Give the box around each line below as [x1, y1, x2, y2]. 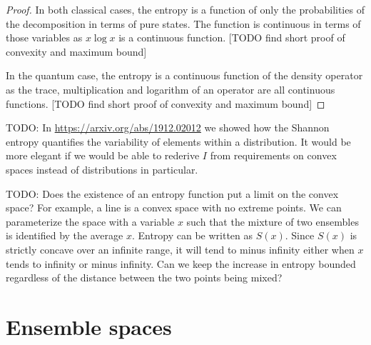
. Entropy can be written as [131, 228, 253, 243]
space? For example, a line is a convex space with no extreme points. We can [6, 200, 342, 215]
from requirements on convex [210, 148, 337, 163]
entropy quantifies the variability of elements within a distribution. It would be [6, 134, 351, 149]
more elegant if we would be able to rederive [6, 148, 200, 163]
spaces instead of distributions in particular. [6, 161, 198, 176]
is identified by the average [6, 228, 123, 243]
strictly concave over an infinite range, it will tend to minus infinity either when [6, 241, 355, 256]
